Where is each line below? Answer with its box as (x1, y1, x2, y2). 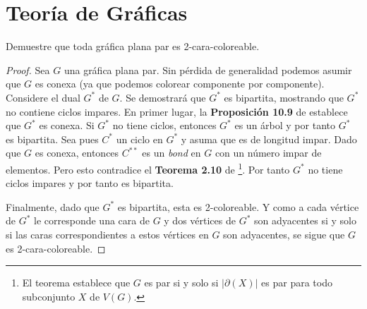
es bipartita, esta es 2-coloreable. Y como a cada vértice (117, 199, 359, 214)
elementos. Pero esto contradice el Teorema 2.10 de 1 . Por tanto (6, 159, 290, 176)
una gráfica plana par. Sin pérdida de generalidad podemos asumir (64, 62, 352, 77)
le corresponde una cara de (34, 213, 150, 228)
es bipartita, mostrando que (224, 90, 344, 104)
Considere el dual (6, 90, 80, 104)
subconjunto (22, 289, 76, 303)
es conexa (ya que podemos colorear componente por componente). (35, 76, 325, 91)
